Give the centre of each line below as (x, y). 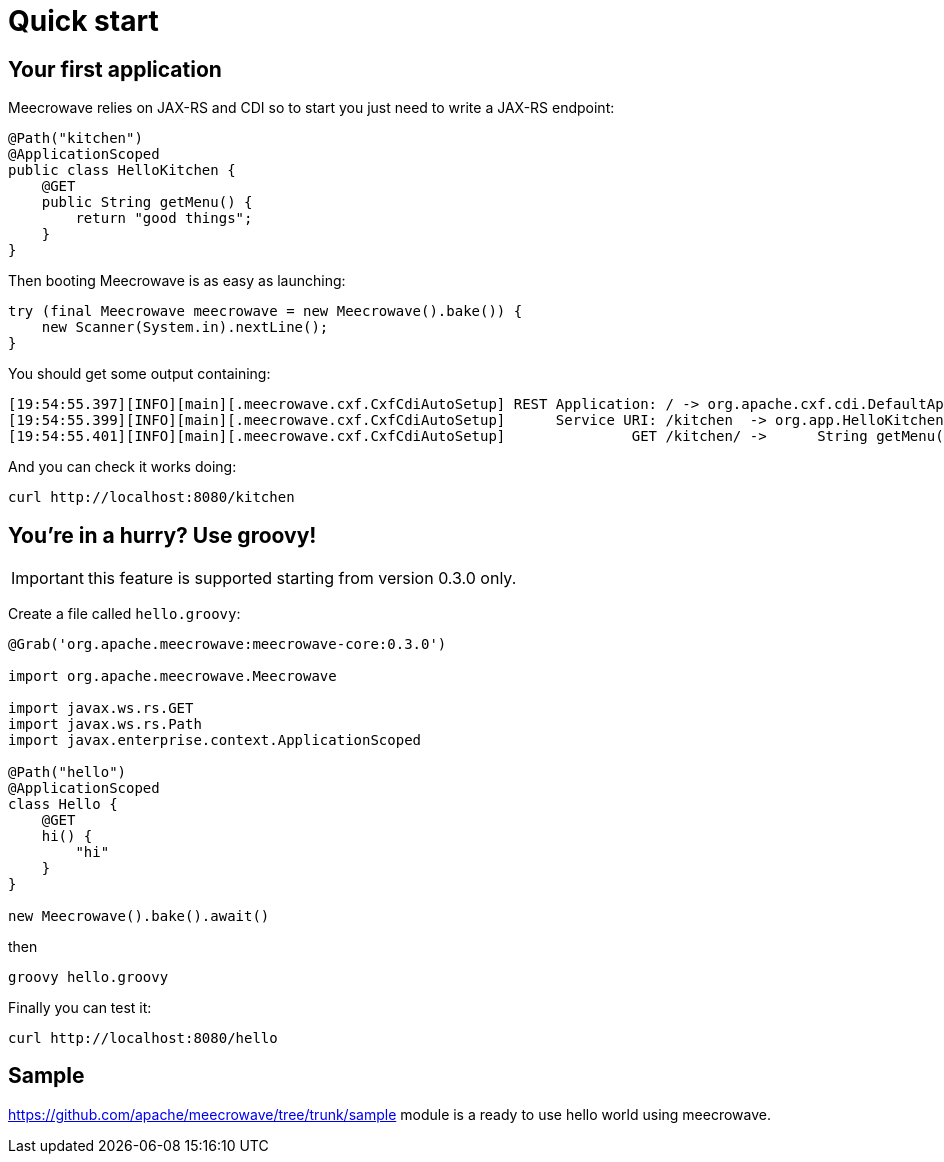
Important (47, 578)
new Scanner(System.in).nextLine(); (185, 327)
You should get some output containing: (139, 374)
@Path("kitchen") (75, 138)
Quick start (83, 21)
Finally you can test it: (80, 1008)
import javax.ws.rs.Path (105, 724)
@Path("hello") (67, 772)
